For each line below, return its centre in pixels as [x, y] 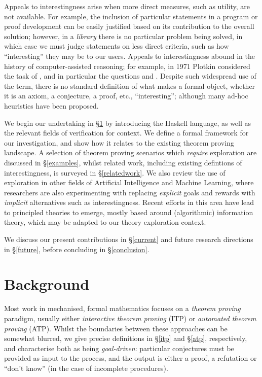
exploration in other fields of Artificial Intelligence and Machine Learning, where [129, 182]
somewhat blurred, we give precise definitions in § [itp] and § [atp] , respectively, [126, 338]
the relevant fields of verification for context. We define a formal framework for [126, 133]
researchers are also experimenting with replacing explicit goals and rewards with [130, 192]
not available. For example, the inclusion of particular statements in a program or [131, 16]
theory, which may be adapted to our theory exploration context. [105, 222]
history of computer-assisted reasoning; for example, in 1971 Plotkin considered [127, 66]
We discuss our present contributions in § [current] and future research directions [129, 239]
